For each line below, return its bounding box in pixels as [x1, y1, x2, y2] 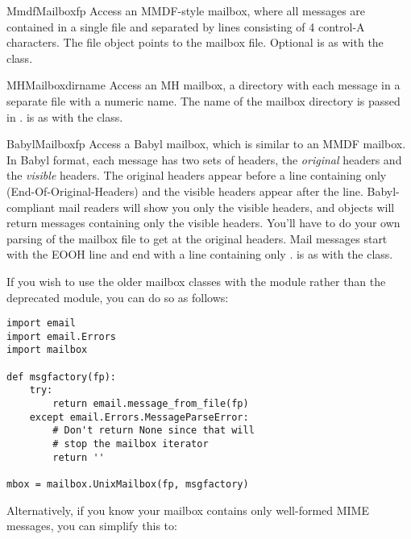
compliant [6, 198, 56, 215]
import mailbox [6, 344, 88, 356]
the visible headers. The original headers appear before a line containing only [6, 167, 387, 184]
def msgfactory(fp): [6, 371, 117, 383]
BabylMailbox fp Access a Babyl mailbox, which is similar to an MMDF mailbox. [6, 135, 406, 152]
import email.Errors [6, 330, 117, 342]
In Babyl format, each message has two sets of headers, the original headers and [6, 151, 402, 168]
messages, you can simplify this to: [6, 517, 177, 534]
